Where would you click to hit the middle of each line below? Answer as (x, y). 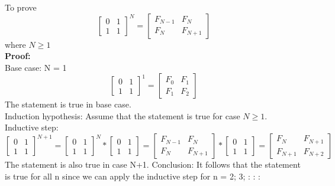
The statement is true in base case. (68, 104)
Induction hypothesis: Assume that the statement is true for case (123, 115)
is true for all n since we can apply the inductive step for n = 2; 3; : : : (133, 176)
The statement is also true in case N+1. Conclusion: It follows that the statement (153, 164)
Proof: (18, 56)
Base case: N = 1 (36, 67)
